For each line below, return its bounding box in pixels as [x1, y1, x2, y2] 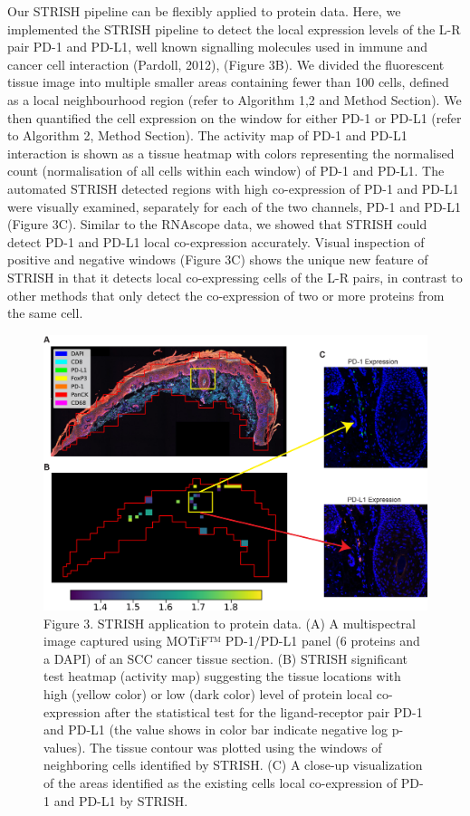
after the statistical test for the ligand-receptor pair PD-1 [104, 702, 423, 721]
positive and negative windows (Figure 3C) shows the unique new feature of [7, 250, 428, 269]
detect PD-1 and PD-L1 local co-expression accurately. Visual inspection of [7, 232, 425, 251]
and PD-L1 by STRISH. [53, 791, 188, 810]
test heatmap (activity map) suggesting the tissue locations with [43, 667, 401, 686]
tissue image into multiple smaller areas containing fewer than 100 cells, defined [7, 72, 449, 91]
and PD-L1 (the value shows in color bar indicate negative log [43, 720, 388, 739]
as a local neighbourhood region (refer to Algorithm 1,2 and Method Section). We [7, 90, 462, 109]
